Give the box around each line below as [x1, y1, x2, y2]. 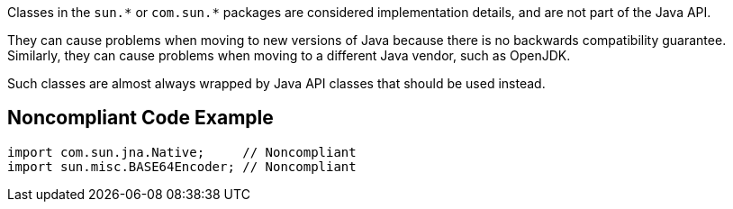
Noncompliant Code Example [7, 106, 274, 130]
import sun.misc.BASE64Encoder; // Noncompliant [7, 159, 357, 174]
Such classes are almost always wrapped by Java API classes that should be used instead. [7, 76, 546, 91]
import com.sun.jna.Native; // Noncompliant [7, 144, 357, 159]
